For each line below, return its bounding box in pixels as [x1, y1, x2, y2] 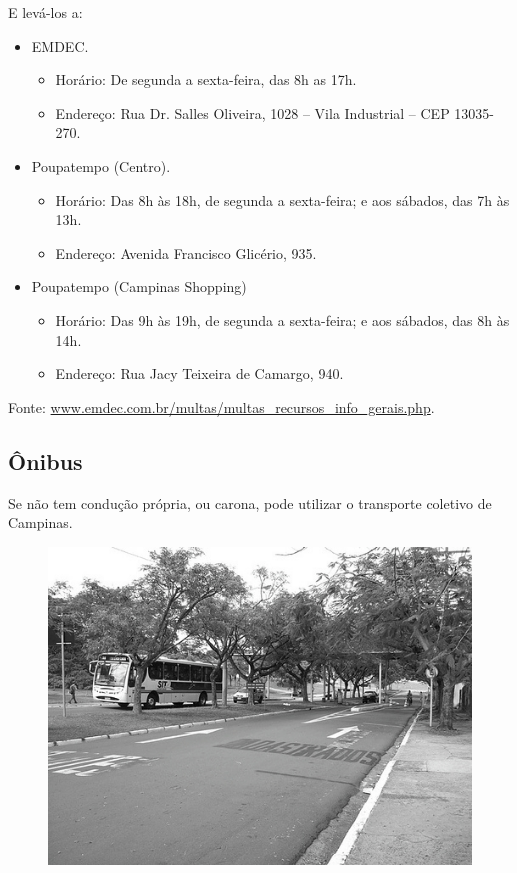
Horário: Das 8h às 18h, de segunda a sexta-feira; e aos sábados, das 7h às [55, 189, 510, 210]
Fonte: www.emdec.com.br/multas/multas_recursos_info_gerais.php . [8, 396, 435, 417]
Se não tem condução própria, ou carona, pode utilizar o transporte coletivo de [8, 492, 492, 513]
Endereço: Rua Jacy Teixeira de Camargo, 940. [55, 363, 344, 384]
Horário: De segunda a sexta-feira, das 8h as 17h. [55, 69, 357, 90]
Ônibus [8, 445, 83, 476]
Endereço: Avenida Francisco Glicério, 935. [55, 242, 317, 263]
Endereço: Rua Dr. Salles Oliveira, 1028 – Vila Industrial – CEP [55, 102, 450, 123]
